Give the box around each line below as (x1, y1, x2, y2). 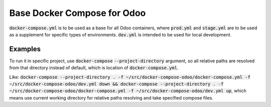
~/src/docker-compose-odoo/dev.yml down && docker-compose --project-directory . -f (9, 81, 224, 87)
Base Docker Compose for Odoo (9, 7, 146, 18)
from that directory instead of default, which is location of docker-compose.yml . (9, 65, 179, 71)
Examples (9, 45, 41, 53)
